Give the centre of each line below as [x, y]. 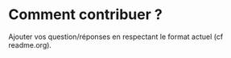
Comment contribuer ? [85, 15]
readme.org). [30, 44]
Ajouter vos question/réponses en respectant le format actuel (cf [116, 37]
